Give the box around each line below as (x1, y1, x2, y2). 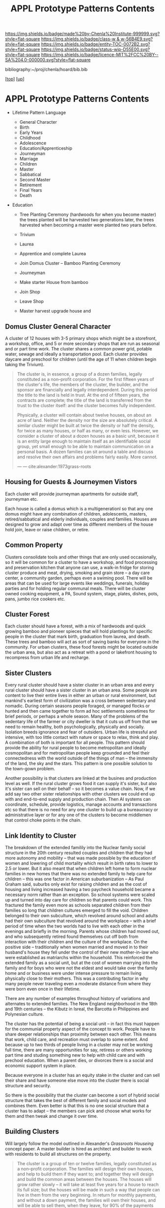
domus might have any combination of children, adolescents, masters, (5, 511, 147, 517)
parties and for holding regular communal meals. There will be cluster (5, 585, 146, 591)
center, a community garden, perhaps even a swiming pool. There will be (5, 575, 153, 581)
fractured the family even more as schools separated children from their (5, 902, 151, 908)
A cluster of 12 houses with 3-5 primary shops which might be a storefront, (5, 335, 157, 341)
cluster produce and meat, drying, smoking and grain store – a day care (5, 570, 150, 576)
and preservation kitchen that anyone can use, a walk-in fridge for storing (5, 564, 154, 570)
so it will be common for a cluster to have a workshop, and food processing (5, 559, 158, 565)
